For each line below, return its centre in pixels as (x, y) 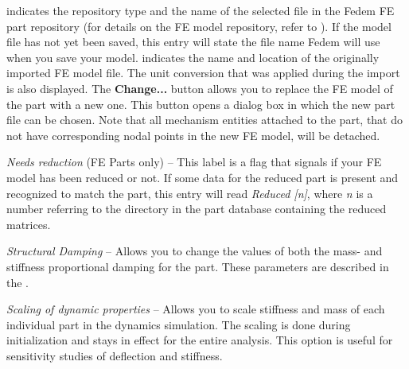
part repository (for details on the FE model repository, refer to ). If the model (199, 26)
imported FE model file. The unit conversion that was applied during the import (203, 73)
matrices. (29, 224)
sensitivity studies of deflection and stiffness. (115, 355)
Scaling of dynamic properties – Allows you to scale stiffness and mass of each (196, 309)
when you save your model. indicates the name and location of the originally (193, 57)
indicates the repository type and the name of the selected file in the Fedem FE (201, 10)
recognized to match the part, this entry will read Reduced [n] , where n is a (190, 193)
